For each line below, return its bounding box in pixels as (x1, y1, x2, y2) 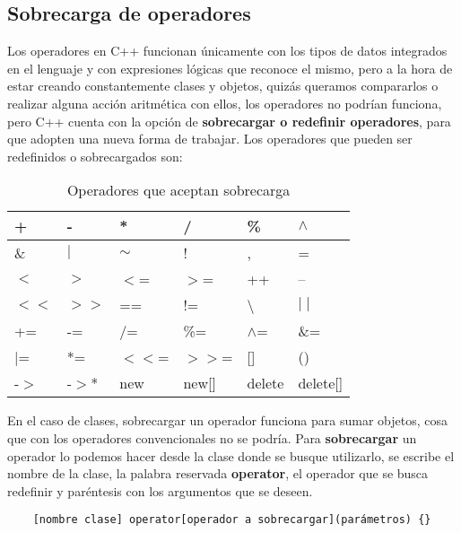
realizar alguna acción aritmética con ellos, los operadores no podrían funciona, (7, 93, 442, 112)
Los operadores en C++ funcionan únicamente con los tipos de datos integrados (7, 41, 448, 60)
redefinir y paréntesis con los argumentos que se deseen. (7, 481, 313, 500)
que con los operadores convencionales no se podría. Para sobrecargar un (7, 428, 417, 447)
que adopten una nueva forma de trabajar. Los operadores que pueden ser (7, 129, 413, 148)
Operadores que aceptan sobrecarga (66, 179, 291, 201)
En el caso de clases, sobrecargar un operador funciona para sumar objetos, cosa (7, 411, 448, 430)
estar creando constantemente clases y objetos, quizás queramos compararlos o (7, 76, 439, 95)
